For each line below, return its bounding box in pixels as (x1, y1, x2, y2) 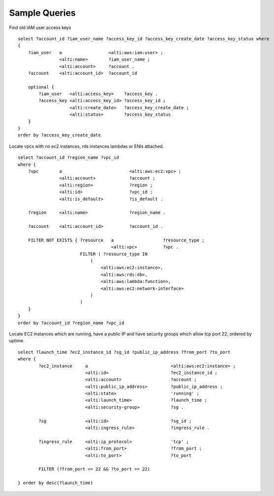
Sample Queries (9, 7, 76, 18)
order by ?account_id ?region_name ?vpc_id (18, 320, 124, 326)
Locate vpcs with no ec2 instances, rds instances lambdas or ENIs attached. (9, 143, 164, 149)
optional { (28, 84, 55, 90)
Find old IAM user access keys (9, 25, 71, 31)
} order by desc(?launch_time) (18, 480, 93, 486)
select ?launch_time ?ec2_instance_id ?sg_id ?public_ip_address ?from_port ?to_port (18, 349, 231, 355)
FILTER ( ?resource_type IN (80, 251, 148, 257)
